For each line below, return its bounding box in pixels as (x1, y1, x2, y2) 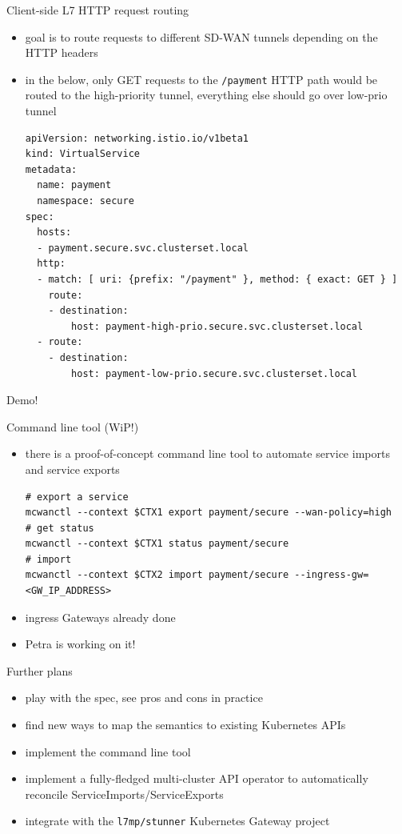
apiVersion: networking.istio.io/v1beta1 (25, 132, 249, 144)
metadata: (25, 163, 78, 175)
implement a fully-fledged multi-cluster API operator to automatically (25, 770, 368, 787)
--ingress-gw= (294, 569, 369, 581)
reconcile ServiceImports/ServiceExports (25, 785, 224, 802)
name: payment (37, 179, 112, 191)
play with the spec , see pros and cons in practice (25, 689, 263, 706)
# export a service (25, 491, 129, 503)
